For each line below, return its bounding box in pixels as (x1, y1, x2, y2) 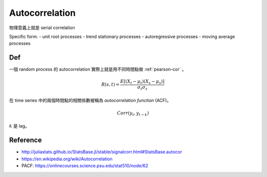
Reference (9, 136, 42, 144)
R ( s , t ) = (101, 82, 120, 87)
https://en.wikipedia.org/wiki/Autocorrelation (21, 156, 113, 162)
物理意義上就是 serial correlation (9, 25, 75, 31)
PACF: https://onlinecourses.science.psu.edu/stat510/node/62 (21, 163, 148, 169)
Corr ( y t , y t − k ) (117, 110, 149, 117)
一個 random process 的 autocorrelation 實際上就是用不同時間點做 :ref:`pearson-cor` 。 (9, 67, 186, 72)
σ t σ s (137, 84, 148, 91)
